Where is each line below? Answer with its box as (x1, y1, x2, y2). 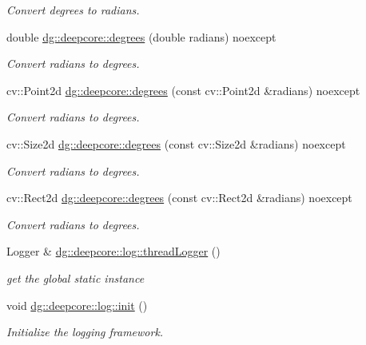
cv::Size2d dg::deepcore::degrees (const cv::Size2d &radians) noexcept (6, 135, 346, 152)
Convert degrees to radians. (6, 2, 140, 18)
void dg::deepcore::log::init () (6, 296, 148, 313)
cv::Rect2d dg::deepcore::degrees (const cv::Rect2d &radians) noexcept (6, 189, 352, 206)
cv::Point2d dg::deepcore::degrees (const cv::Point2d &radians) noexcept (6, 81, 360, 98)
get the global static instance (6, 269, 145, 286)
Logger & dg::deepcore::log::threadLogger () (6, 243, 221, 260)
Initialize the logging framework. (6, 323, 164, 340)
